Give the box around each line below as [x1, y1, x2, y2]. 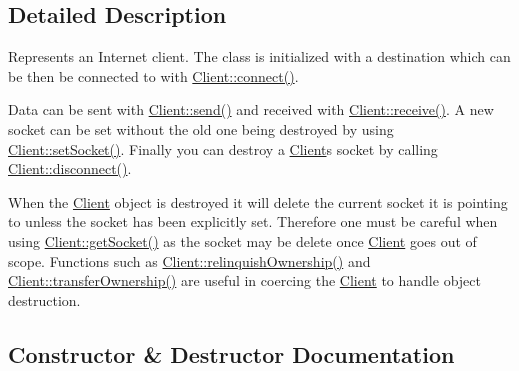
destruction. [8, 289, 81, 310]
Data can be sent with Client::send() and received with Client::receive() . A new [8, 99, 494, 120]
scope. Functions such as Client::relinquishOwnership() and [8, 250, 371, 271]
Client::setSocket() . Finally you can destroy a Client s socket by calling [8, 138, 438, 159]
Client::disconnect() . [8, 158, 132, 179]
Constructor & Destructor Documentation [8, 338, 455, 369]
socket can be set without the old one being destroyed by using [8, 118, 394, 139]
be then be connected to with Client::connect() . [8, 65, 299, 86]
